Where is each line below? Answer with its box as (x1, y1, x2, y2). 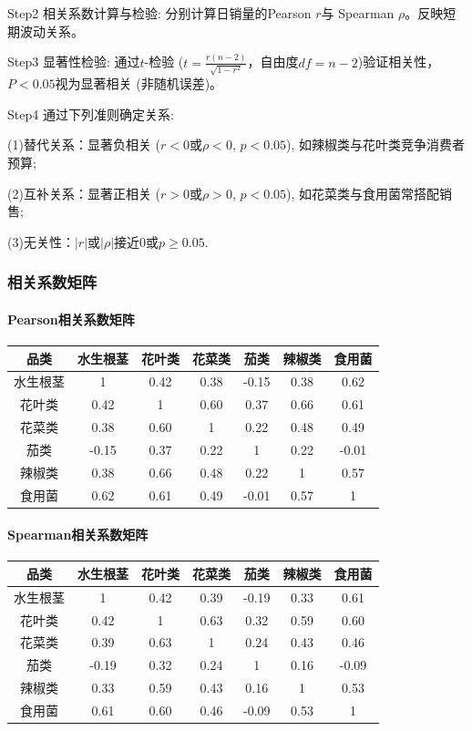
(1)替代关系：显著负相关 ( (7, 135, 160, 154)
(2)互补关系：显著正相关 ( (7, 183, 160, 202)
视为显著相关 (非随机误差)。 (55, 74, 223, 93)
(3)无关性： (7, 232, 75, 251)
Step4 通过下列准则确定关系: (7, 104, 174, 123)
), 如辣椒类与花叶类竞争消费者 (286, 135, 466, 154)
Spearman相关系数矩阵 (7, 525, 149, 544)
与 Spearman (321, 4, 395, 22)
